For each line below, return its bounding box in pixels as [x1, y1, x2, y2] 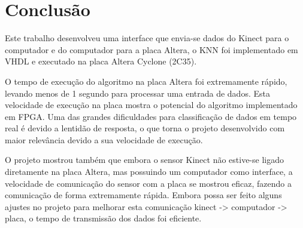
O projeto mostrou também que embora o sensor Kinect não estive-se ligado [5, 153, 284, 166]
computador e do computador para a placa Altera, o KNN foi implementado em [5, 43, 298, 56]
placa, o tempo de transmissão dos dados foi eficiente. [5, 212, 202, 224]
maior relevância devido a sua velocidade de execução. [5, 133, 203, 146]
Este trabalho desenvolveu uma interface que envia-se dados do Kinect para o [5, 32, 289, 44]
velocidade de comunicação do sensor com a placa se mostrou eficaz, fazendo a [5, 177, 292, 189]
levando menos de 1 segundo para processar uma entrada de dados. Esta [5, 87, 270, 99]
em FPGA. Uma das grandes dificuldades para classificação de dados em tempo [5, 110, 297, 122]
